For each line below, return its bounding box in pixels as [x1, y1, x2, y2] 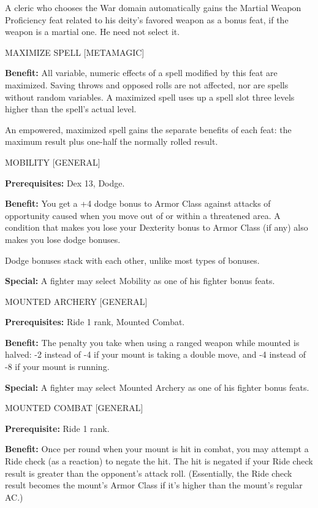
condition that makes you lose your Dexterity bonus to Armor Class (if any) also [5, 221, 308, 234]
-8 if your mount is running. [5, 360, 110, 373]
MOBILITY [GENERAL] [5, 155, 100, 168]
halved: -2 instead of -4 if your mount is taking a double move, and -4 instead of [5, 348, 306, 361]
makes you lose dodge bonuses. [5, 233, 121, 245]
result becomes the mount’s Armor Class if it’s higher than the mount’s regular [5, 479, 303, 491]
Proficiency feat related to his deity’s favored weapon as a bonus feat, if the [5, 13, 289, 26]
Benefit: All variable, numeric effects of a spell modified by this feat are [5, 66, 278, 79]
